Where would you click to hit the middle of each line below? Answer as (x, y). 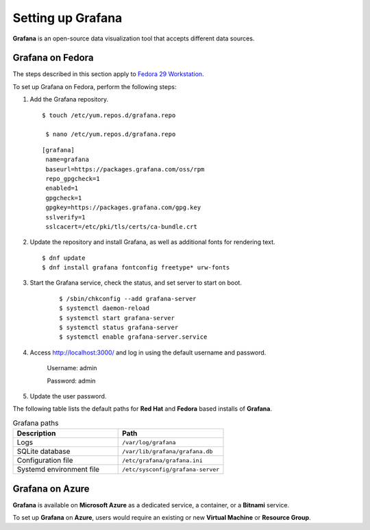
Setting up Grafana (67, 18)
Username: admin (72, 368)
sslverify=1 (65, 217)
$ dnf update (64, 258)
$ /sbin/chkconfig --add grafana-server (128, 299)
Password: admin (71, 381)
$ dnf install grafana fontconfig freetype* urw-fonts (136, 268)
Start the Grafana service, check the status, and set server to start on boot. (136, 283)
